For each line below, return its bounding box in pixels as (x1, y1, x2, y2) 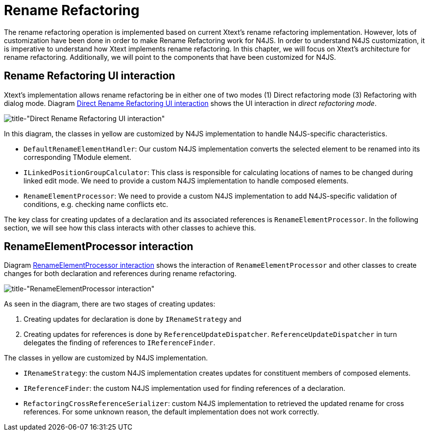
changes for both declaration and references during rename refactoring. (4, 269, 237, 278)
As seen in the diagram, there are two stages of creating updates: (4, 300, 215, 308)
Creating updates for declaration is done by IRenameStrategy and (24, 315, 241, 324)
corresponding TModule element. (24, 153, 131, 161)
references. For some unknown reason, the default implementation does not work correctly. (24, 408, 319, 416)
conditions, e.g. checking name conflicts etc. (24, 200, 168, 208)
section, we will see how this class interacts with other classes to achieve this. (4, 223, 256, 232)
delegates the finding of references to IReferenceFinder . (24, 338, 215, 347)
